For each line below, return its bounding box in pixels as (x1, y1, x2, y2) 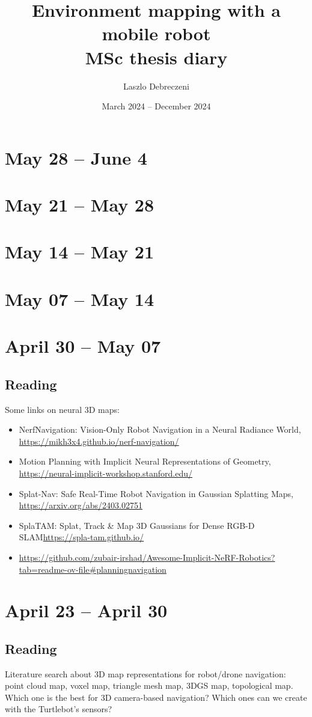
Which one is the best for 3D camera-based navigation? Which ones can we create (5, 691, 307, 703)
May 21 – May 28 (5, 192, 154, 217)
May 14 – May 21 (5, 239, 154, 264)
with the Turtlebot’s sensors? (5, 703, 112, 715)
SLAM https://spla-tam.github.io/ (19, 531, 144, 543)
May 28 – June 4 (5, 145, 147, 169)
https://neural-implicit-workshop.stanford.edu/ (19, 466, 192, 479)
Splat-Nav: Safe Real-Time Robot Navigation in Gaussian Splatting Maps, (19, 487, 293, 499)
